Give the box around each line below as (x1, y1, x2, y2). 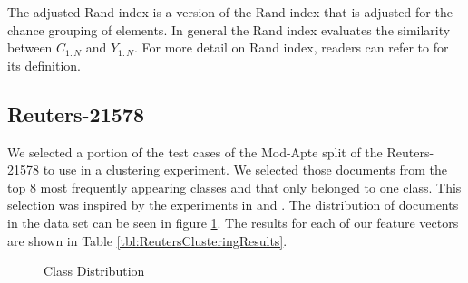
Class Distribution (44, 261, 145, 280)
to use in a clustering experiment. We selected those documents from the (43, 160, 448, 179)
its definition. (7, 55, 81, 74)
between (7, 38, 53, 57)
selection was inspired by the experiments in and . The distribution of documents (7, 195, 459, 214)
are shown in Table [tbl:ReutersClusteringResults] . (7, 231, 288, 250)
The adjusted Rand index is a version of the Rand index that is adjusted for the (7, 3, 453, 21)
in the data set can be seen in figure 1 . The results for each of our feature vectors (7, 212, 459, 231)
